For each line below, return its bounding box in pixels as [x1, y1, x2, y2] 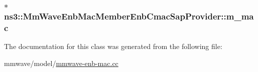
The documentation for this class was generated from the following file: [4, 41, 222, 51]
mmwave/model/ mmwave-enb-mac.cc [4, 57, 118, 68]
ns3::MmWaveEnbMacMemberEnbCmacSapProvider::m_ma [4, 9, 254, 22]
